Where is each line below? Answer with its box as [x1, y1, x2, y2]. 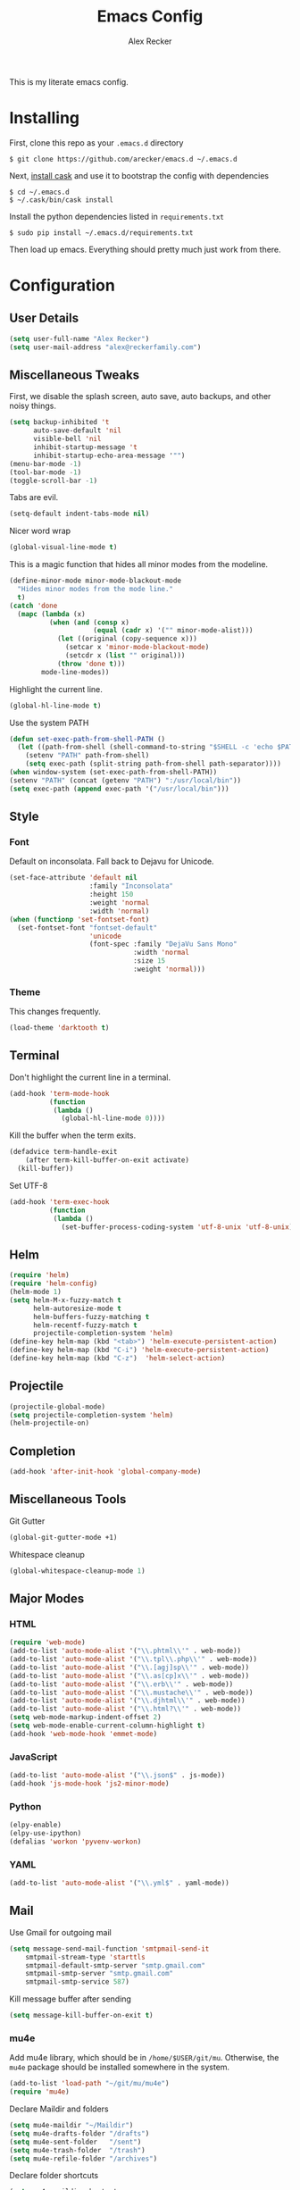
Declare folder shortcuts [9, 2170, 99, 2181]
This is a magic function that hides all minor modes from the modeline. [9, 559, 269, 570]
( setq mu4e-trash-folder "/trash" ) [9, 2145, 146, 2154]
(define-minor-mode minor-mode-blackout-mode [9, 576, 181, 586]
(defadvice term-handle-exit [9, 1148, 118, 1157]
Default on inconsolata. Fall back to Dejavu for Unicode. [9, 856, 214, 867]
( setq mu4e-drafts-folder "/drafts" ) [9, 2128, 150, 2138]
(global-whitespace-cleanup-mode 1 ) [9, 1566, 146, 1576]
